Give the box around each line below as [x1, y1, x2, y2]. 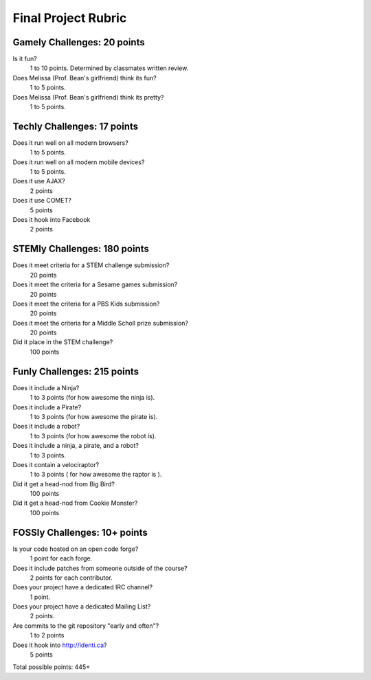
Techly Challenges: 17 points [12, 120, 139, 132]
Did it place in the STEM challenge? [12, 338, 113, 346]
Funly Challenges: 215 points [12, 365, 139, 377]
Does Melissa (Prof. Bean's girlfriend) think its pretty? [12, 93, 164, 101]
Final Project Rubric [12, 10, 127, 25]
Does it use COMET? [12, 196, 71, 205]
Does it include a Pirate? [12, 403, 82, 411]
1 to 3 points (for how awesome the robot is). [30, 431, 157, 440]
